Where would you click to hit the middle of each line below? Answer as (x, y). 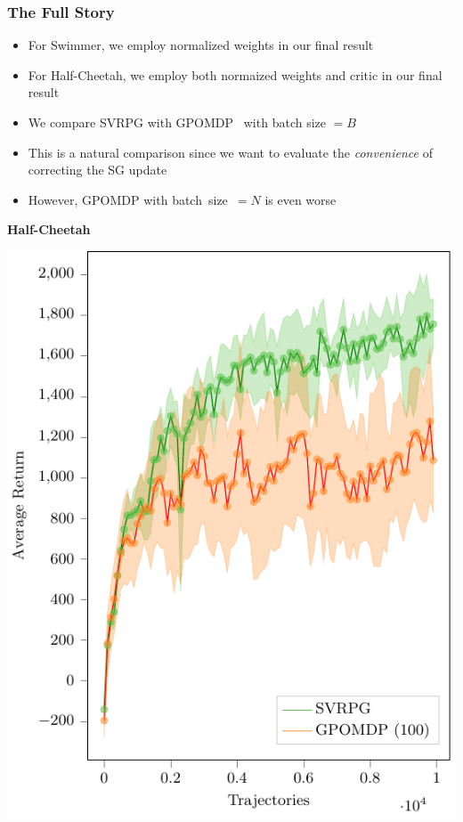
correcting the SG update (97, 170)
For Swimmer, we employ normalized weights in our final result (201, 45)
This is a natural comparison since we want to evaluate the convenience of (230, 152)
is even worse (301, 199)
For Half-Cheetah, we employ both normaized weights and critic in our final (235, 74)
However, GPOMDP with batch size (128, 199)
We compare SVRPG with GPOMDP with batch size (177, 122)
